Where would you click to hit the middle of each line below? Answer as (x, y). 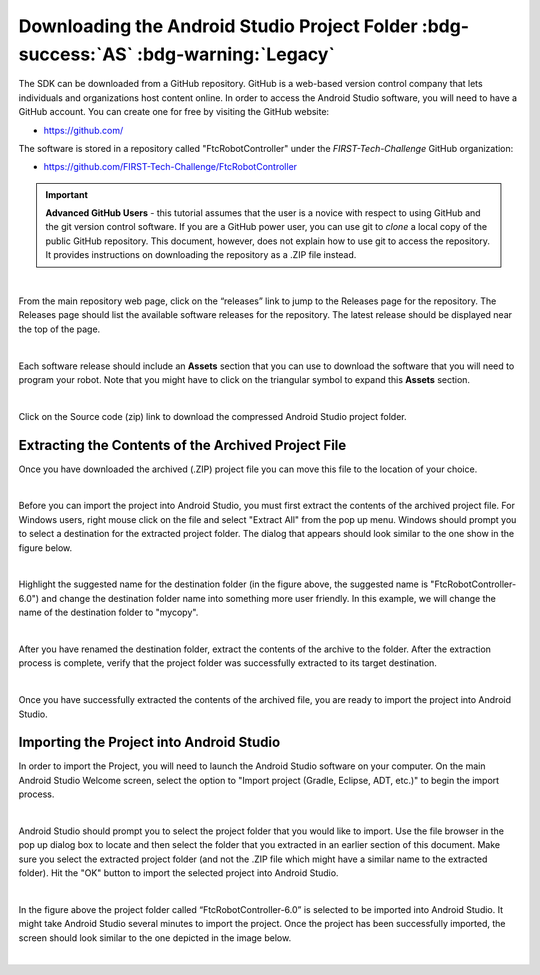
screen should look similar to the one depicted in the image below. (155, 937)
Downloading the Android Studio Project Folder (218, 26)
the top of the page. (59, 329)
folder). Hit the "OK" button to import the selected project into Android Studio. (178, 873)
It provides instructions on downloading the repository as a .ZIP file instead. (201, 255)
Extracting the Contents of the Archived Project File (182, 445)
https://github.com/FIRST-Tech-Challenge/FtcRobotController (170, 167)
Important (67, 194)
